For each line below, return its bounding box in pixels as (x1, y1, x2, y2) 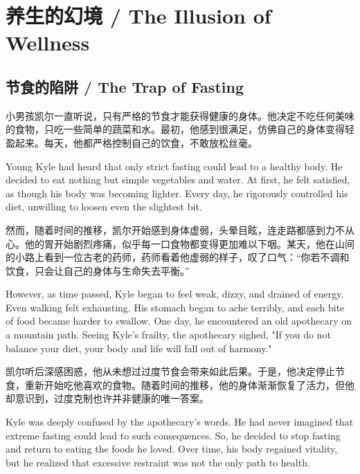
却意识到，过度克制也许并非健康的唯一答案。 (6, 391, 209, 405)
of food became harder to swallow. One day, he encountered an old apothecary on (6, 313, 352, 328)
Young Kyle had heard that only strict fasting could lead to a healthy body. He (6, 158, 343, 173)
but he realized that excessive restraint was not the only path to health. (6, 455, 310, 469)
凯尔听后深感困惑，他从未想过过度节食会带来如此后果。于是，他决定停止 (6, 364, 335, 379)
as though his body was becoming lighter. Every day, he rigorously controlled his (6, 185, 348, 200)
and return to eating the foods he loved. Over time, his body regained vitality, (6, 441, 338, 456)
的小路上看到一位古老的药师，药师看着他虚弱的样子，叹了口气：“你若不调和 (6, 250, 350, 264)
